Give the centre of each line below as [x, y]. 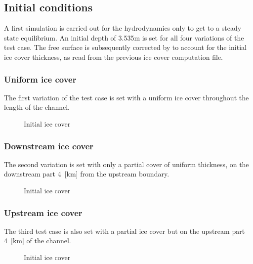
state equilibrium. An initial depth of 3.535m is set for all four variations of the [124, 37]
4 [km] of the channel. [38, 241]
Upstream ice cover [43, 212]
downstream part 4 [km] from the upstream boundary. [87, 174]
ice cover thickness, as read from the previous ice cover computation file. [114, 57]
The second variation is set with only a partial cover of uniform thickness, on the [126, 164]
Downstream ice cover [49, 146]
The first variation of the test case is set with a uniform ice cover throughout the [126, 97]
